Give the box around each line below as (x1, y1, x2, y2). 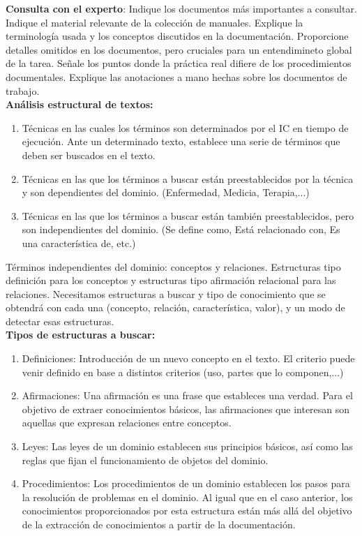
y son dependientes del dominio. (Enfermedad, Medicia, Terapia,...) (22, 185, 310, 200)
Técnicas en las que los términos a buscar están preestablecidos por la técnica (22, 171, 354, 186)
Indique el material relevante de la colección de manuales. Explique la (6, 15, 303, 29)
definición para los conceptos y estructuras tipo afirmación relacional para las (6, 273, 336, 288)
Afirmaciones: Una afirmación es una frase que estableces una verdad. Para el (22, 388, 353, 403)
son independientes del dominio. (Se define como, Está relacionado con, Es (22, 222, 340, 237)
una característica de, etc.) (22, 235, 136, 250)
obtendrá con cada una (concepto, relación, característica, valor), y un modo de (6, 300, 345, 315)
